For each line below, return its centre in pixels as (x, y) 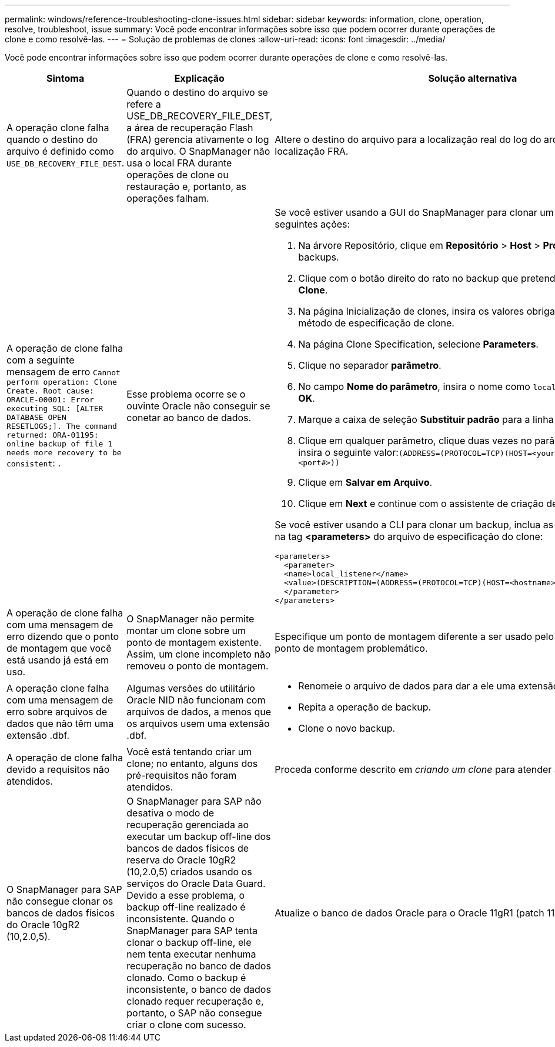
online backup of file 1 (60, 444)
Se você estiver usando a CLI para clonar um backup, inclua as (414, 525)
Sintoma (66, 78)
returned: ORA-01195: (53, 435)
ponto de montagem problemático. (351, 648)
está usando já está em (58, 660)
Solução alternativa (473, 78)
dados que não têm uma (60, 723)
